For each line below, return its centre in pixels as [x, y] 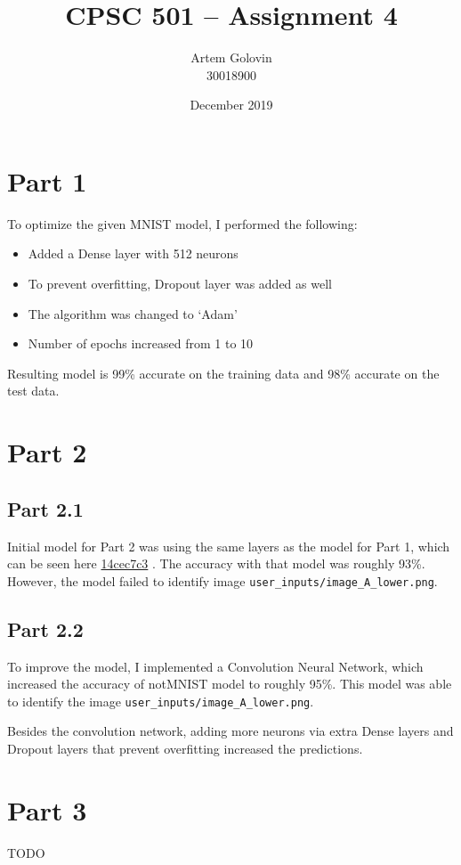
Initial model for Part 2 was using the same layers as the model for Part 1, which [229, 546]
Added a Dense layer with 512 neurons [133, 253]
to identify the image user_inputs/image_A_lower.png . [161, 701]
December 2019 [231, 105]
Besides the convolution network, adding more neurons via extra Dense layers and [230, 731]
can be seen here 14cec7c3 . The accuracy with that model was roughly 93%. [216, 563]
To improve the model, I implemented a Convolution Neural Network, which [215, 666]
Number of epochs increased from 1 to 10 [141, 343]
